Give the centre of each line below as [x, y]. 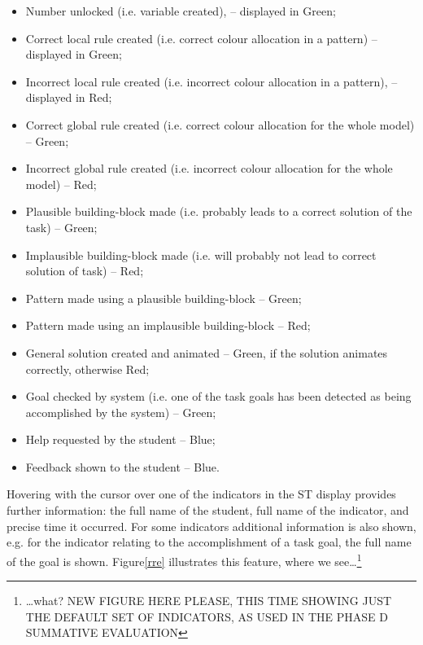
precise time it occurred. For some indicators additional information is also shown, [211, 526]
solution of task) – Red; [85, 271]
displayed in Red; [69, 97]
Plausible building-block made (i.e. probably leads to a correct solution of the [219, 211]
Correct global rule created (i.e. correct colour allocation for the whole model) [220, 124]
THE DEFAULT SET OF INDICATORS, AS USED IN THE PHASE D [207, 616]
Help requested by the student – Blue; [120, 439]
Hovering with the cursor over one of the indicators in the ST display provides [201, 494]
